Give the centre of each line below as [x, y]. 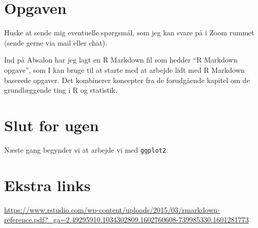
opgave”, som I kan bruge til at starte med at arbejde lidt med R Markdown [125, 69]
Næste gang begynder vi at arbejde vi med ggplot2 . [86, 149]
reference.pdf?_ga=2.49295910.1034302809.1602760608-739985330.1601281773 [126, 220]
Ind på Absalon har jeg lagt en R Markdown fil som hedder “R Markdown [121, 60]
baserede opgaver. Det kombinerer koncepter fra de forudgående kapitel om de [127, 80]
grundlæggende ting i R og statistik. [61, 90]
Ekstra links [47, 185]
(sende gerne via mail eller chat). [56, 42]
